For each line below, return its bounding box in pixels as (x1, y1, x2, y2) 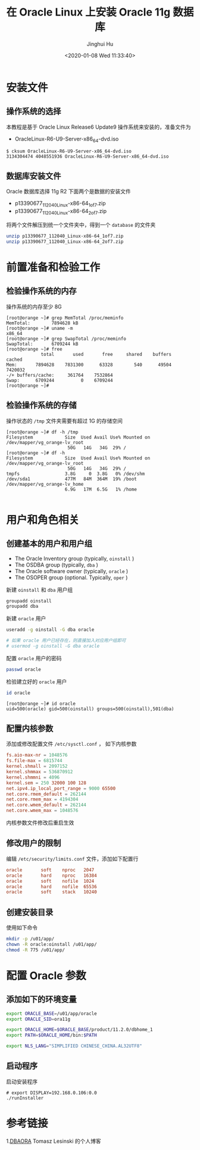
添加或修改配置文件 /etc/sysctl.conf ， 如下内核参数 (6, 740, 137, 748)
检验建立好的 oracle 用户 (6, 678, 67, 685)
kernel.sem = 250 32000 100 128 (6, 780, 86, 786)
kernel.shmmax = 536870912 (6, 769, 73, 775)
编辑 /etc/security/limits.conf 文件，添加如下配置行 (6, 855, 139, 862)
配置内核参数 (6, 724, 54, 734)
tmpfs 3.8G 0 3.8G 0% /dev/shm (6, 471, 145, 477)
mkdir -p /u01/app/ (6, 936, 55, 942)
